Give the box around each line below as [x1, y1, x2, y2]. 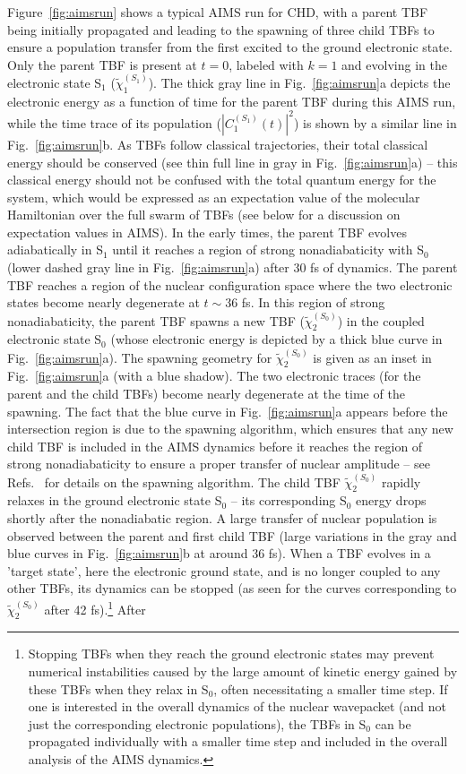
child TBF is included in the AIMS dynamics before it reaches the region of [7, 436, 423, 455]
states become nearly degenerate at [7, 293, 200, 312]
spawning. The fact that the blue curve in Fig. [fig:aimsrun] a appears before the [7, 401, 448, 420]
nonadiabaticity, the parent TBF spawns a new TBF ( [7, 311, 305, 330]
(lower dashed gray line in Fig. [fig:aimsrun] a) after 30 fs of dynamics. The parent [7, 258, 458, 277]
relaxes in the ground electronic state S [7, 491, 222, 510]
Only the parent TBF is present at [7, 55, 197, 73]
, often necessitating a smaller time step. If [213, 679, 448, 698]
